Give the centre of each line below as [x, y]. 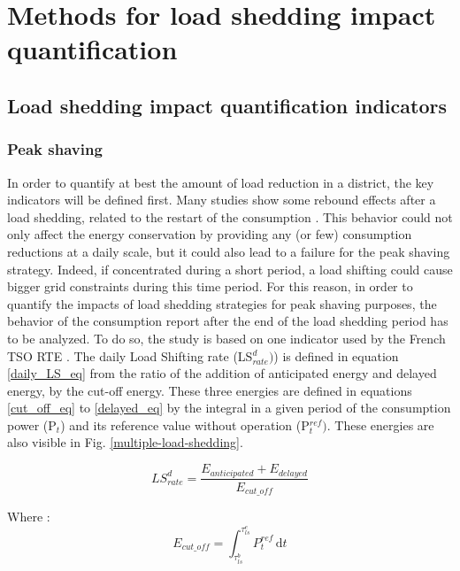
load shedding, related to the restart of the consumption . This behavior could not [230, 216]
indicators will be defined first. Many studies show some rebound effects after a [222, 200]
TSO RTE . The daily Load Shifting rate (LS [130, 355]
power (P [32, 424]
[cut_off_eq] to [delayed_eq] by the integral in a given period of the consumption [229, 408]
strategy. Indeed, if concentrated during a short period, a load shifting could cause [230, 269]
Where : [29, 516]
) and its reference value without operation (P [185, 424]
